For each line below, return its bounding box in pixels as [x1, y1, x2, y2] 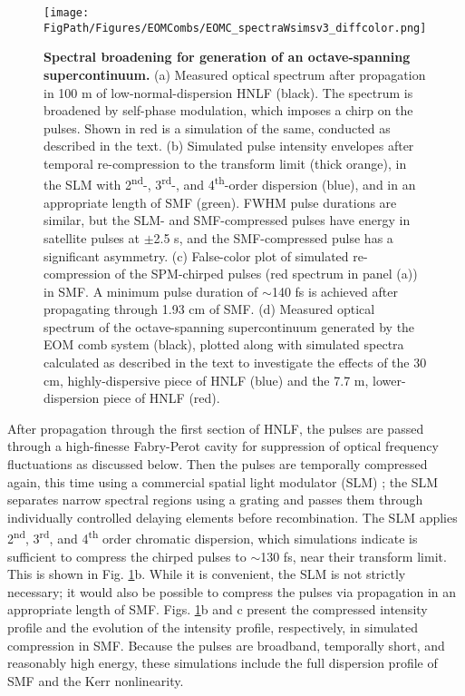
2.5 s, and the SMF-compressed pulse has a [153, 228, 393, 247]
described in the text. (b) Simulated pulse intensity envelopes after [44, 136, 414, 155]
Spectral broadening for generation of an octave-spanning [44, 47, 411, 66]
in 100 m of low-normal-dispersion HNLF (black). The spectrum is [44, 83, 413, 102]
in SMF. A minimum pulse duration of [44, 281, 258, 300]
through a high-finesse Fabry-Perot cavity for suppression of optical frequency [7, 436, 439, 456]
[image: [44, 6, 90, 19]
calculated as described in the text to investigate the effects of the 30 [44, 353, 427, 372]
